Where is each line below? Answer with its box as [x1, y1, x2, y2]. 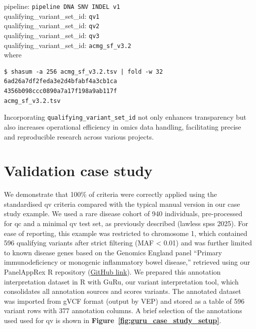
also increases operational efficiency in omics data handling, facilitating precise [4, 121, 241, 132]
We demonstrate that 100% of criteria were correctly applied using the [4, 189, 217, 199]
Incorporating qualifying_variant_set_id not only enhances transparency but [4, 112, 247, 122]
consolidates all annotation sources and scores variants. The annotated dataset [4, 286, 241, 296]
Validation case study [4, 160, 153, 181]
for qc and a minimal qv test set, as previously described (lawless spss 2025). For [4, 218, 248, 228]
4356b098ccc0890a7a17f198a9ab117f [4, 88, 117, 95]
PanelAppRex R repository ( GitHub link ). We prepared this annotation [4, 266, 221, 277]
